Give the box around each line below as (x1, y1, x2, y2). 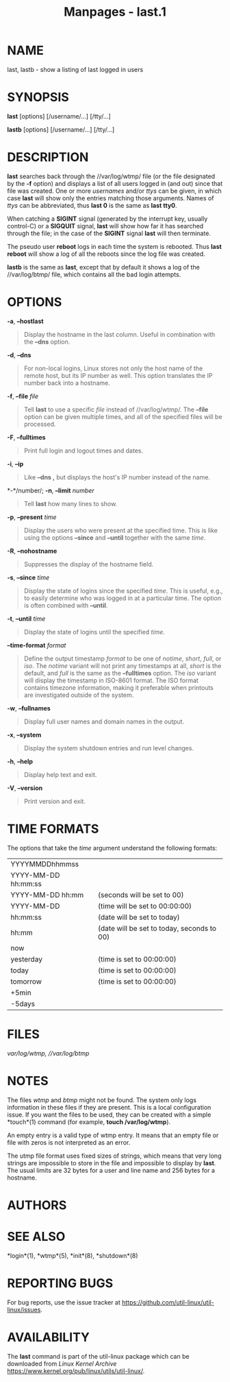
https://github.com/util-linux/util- (122, 1298, 214, 1307)
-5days (10, 999, 36, 1008)
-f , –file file (7, 392, 39, 400)
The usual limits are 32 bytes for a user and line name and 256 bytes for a (7, 1166, 216, 1174)
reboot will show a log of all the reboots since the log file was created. (7, 250, 205, 258)
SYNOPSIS (7, 90, 70, 105)
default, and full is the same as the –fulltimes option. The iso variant (23, 669, 217, 677)
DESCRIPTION (7, 150, 89, 165)
